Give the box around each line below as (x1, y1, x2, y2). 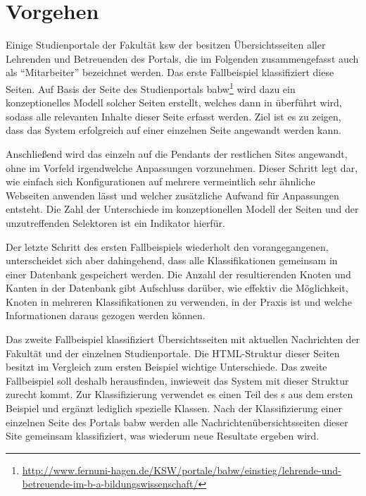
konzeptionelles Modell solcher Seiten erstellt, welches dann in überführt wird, (6, 95, 342, 110)
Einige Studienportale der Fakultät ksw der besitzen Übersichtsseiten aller (6, 37, 326, 52)
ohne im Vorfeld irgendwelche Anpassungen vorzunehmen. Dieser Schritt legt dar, (6, 160, 358, 175)
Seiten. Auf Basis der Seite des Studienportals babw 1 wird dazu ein (6, 79, 296, 96)
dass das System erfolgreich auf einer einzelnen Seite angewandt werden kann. (6, 123, 341, 137)
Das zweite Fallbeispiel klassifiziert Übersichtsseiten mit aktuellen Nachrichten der (6, 332, 360, 347)
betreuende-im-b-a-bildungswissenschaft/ (22, 476, 198, 491)
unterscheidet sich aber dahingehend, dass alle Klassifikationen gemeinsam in (6, 253, 338, 268)
